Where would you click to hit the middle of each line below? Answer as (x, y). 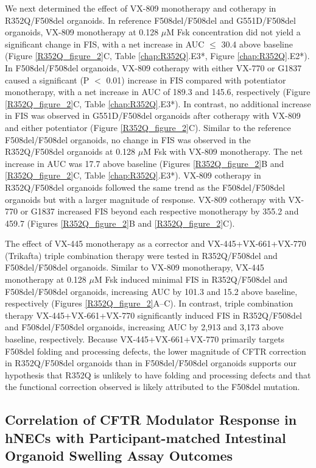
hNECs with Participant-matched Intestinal (146, 437)
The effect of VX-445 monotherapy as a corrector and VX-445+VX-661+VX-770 (156, 243)
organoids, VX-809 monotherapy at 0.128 (82, 32)
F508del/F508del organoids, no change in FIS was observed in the (128, 139)
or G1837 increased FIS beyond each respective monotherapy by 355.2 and (160, 211)
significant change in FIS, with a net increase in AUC (105, 44)
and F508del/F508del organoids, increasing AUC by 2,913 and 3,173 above (144, 327)
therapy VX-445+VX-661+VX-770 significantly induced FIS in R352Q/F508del (154, 315)
